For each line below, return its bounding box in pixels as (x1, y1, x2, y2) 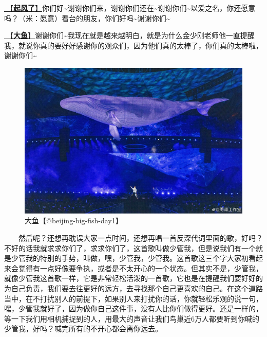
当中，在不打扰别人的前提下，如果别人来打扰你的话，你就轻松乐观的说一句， (4, 293, 263, 304)
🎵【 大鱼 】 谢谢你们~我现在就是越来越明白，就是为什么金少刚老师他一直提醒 (4, 30, 255, 41)
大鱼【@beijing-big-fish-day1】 (25, 215, 123, 226)
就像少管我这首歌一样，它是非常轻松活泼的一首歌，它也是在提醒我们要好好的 (4, 273, 263, 283)
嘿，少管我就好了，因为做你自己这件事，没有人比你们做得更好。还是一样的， (4, 303, 263, 314)
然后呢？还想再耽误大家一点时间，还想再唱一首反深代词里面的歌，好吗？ (18, 232, 263, 243)
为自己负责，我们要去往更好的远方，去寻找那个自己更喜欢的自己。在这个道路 (4, 282, 263, 293)
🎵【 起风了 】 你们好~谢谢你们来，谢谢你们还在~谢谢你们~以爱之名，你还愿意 (4, 3, 256, 13)
